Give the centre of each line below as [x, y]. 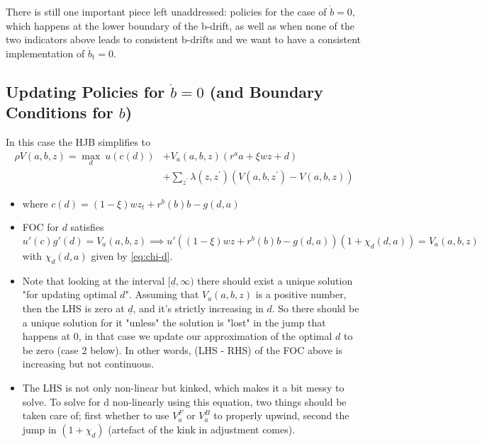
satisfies [87, 227]
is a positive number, [301, 294]
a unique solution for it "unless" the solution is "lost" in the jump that [174, 322]
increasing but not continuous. [88, 364]
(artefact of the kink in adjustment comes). [202, 429]
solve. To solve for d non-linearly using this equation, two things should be [184, 401]
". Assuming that [162, 294]
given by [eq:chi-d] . [132, 256]
